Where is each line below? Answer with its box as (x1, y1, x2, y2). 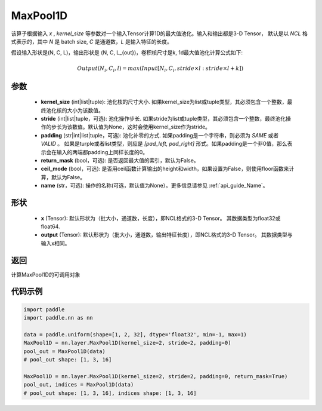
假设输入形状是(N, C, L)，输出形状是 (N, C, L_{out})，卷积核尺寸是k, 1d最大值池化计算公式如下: (11, 49, 243, 56)
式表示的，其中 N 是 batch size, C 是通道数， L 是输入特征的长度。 (11, 38, 173, 45)
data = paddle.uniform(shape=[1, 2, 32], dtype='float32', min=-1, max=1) (23, 331, 247, 338)
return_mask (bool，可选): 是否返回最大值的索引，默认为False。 (41, 157, 199, 164)
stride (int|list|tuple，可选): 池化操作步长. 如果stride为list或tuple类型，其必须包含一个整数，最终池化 (41, 115, 286, 122)
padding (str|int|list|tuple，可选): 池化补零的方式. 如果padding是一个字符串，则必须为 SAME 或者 (41, 131, 279, 139)
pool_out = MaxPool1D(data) (23, 348, 106, 355)
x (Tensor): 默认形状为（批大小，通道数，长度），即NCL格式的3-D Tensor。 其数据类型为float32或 (41, 214, 281, 222)
